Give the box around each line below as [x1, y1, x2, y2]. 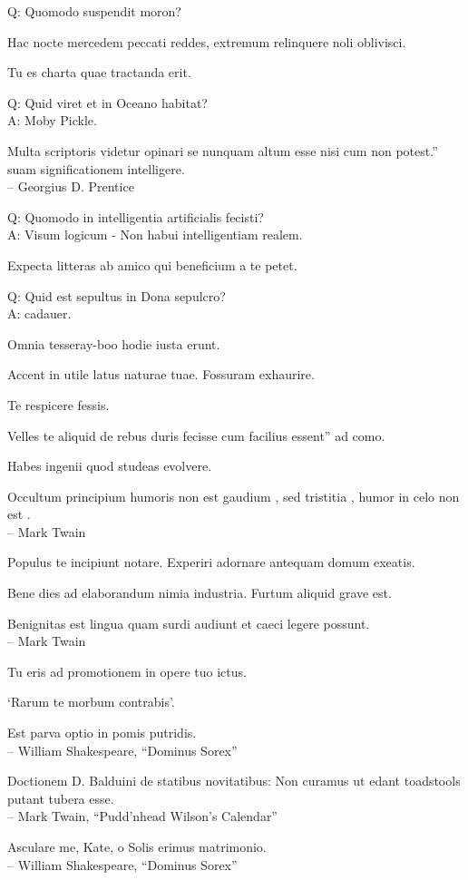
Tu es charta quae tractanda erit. [7, 63, 191, 82]
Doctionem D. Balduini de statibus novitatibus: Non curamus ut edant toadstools [7, 771, 461, 790]
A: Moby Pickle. [7, 111, 97, 130]
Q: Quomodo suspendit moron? [7, 2, 181, 20]
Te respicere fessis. [7, 395, 110, 414]
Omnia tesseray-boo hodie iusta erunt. [7, 334, 220, 353]
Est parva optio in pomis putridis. [7, 723, 197, 742]
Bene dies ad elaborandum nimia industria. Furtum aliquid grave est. [7, 583, 392, 602]
